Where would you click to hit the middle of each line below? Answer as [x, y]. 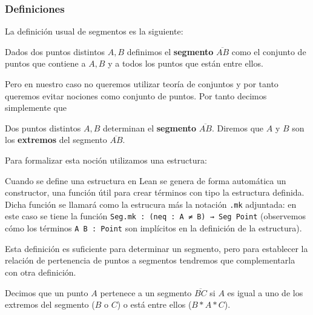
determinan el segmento [150, 128]
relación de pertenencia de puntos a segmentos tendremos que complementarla [150, 260]
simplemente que [36, 108]
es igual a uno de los [265, 292]
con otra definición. [41, 272]
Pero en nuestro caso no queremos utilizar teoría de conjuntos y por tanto [142, 84]
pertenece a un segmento [146, 292]
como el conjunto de [269, 51]
